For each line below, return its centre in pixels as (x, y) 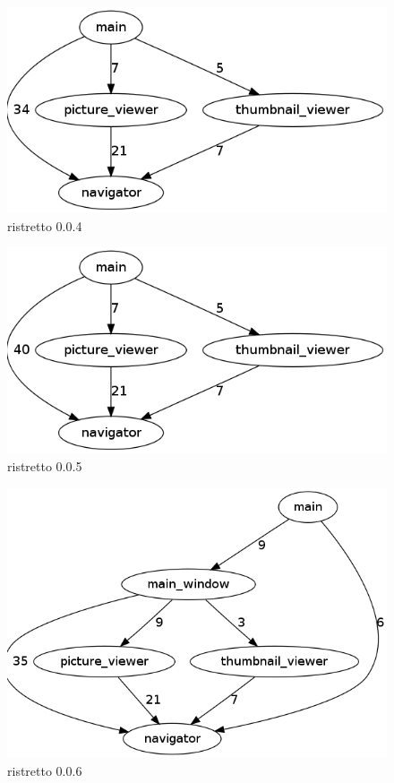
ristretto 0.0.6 (45, 770)
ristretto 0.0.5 (45, 465)
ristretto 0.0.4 (45, 225)
